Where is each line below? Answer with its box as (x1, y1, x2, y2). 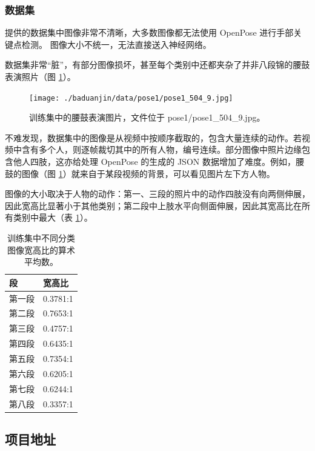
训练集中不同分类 (7, 232, 75, 244)
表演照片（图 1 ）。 (5, 70, 76, 82)
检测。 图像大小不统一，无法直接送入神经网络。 (21, 38, 211, 50)
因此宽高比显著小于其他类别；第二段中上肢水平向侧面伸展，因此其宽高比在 (5, 199, 302, 212)
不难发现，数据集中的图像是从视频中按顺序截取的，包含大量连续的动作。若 (5, 131, 302, 144)
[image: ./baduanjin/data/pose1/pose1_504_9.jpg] (29, 93, 233, 102)
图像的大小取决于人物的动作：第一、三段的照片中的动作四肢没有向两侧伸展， (5, 187, 310, 200)
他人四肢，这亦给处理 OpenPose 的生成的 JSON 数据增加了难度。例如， (13, 155, 296, 168)
